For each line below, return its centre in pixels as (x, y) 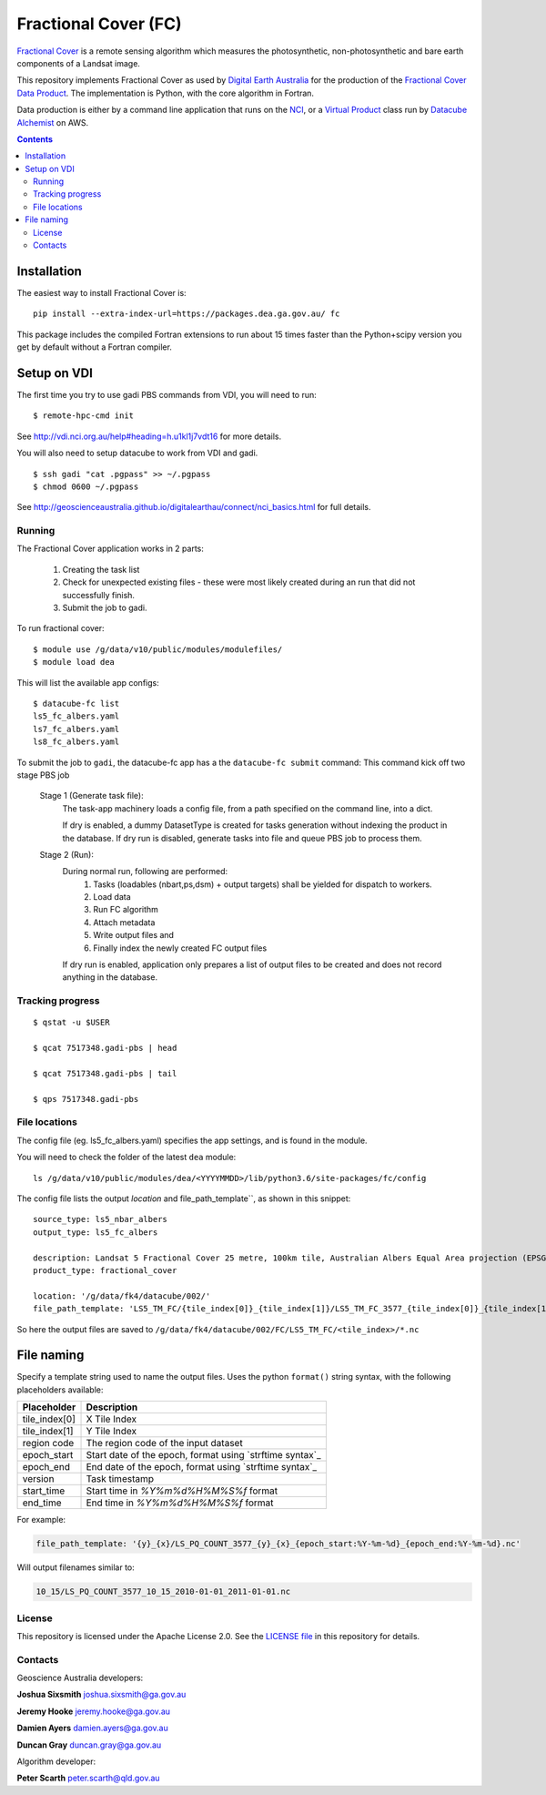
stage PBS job (43, 775)
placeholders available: (60, 1390)
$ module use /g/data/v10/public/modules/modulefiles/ (158, 649)
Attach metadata (124, 922)
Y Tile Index (111, 1432)
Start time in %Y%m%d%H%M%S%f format (182, 1491)
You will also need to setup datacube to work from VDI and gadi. (137, 453)
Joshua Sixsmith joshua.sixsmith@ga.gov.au (101, 1695)
